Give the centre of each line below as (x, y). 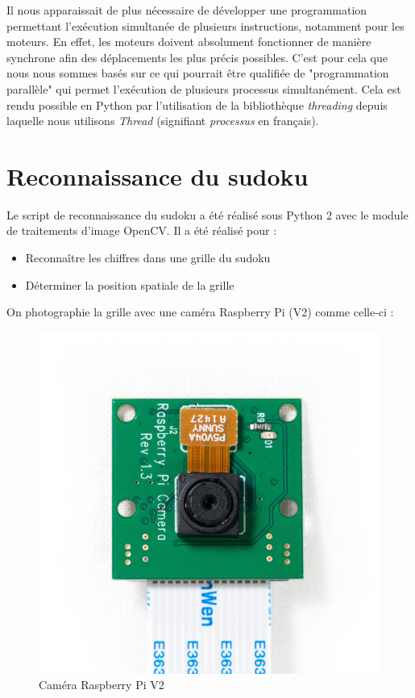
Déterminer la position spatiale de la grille (130, 284)
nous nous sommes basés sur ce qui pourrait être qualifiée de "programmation (198, 73)
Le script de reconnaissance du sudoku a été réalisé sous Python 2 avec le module (207, 214)
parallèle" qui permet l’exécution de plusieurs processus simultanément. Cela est (204, 88)
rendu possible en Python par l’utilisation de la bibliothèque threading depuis (197, 104)
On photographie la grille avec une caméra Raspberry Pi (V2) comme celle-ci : (200, 312)
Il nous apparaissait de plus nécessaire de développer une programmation (187, 10)
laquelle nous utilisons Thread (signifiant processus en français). (163, 121)
